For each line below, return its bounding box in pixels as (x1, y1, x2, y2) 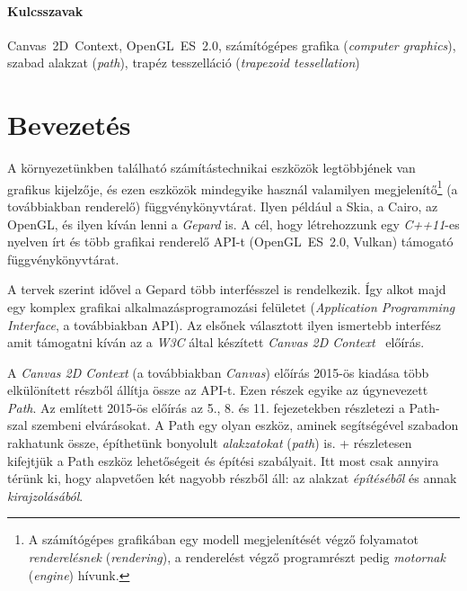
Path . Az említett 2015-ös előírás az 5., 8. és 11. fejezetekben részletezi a (7, 398, 405, 416)
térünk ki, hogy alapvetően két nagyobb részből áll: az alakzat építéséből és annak (7, 469, 457, 488)
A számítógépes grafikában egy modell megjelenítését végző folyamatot (28, 530, 419, 549)
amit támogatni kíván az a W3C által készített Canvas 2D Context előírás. (7, 333, 425, 352)
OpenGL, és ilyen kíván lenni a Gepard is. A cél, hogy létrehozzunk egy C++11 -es (7, 214, 460, 233)
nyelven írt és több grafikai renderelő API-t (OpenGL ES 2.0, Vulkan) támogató (7, 232, 454, 251)
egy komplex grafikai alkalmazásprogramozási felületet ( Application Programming (7, 297, 455, 316)
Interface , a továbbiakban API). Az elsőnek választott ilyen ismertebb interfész (7, 315, 442, 334)
